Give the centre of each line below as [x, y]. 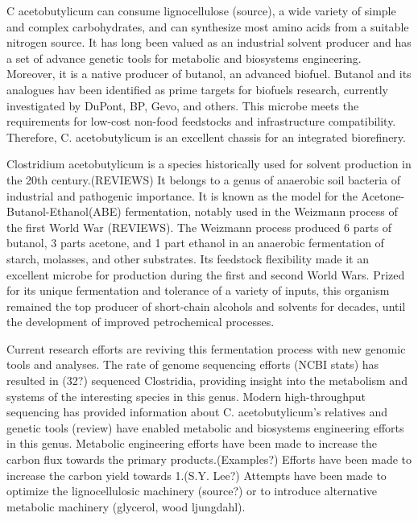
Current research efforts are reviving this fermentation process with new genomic [206, 348]
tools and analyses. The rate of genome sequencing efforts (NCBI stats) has [193, 364]
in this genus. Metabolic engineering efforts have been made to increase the [192, 443]
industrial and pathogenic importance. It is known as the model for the [182, 195]
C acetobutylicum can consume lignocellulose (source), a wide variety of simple [201, 10]
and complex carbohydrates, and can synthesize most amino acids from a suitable [208, 26]
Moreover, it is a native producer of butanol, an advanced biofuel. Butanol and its [209, 74]
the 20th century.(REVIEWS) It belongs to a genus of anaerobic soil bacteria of [204, 179]
